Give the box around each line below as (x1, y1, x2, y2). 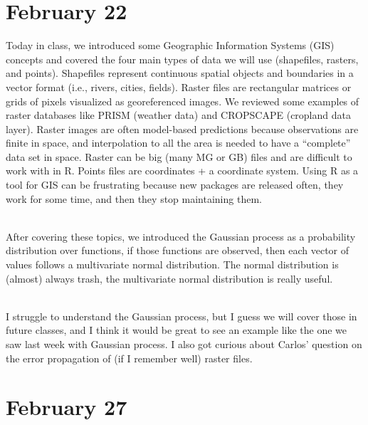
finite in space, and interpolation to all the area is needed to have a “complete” (6, 135, 351, 150)
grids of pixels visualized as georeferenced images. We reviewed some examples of (6, 93, 359, 108)
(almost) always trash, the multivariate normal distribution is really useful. (6, 271, 333, 285)
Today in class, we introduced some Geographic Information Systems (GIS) (6, 38, 335, 53)
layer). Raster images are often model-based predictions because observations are (6, 121, 359, 136)
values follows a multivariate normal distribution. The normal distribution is (6, 257, 339, 272)
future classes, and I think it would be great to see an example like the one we (6, 322, 347, 337)
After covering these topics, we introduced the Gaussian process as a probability (6, 229, 356, 243)
